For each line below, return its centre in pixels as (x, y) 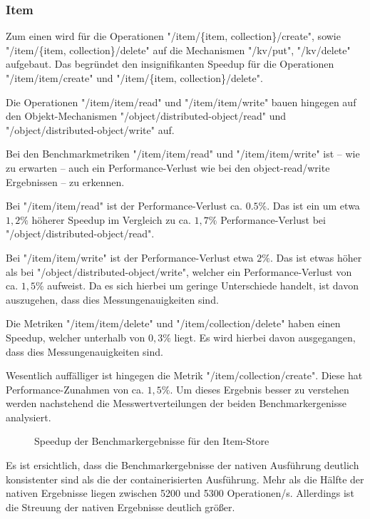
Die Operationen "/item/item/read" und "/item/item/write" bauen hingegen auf (181, 102)
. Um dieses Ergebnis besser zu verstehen (259, 389)
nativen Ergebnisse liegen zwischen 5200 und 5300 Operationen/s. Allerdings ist (180, 493)
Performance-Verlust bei (273, 219)
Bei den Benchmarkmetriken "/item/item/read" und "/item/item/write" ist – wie (183, 154)
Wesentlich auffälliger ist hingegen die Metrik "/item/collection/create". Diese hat (184, 375)
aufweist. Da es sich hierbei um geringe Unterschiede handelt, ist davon (203, 286)
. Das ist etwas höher (316, 257)
